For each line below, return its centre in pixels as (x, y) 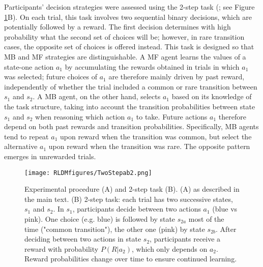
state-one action (29, 66)
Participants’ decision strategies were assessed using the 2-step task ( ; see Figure (129, 7)
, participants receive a (185, 239)
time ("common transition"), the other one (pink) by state (115, 229)
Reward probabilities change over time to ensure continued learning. (131, 259)
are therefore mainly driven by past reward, (177, 77)
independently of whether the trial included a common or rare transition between (131, 86)
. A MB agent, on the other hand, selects (97, 96)
